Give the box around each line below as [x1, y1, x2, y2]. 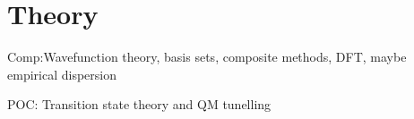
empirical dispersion [7, 64, 116, 83]
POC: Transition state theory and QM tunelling [7, 95, 272, 114]
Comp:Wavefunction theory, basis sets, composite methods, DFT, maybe [7, 47, 407, 66]
